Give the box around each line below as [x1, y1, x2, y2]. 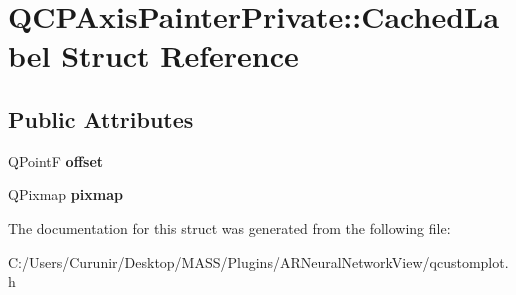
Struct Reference [61, 35, 299, 76]
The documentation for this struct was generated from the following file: [8, 217, 451, 238]
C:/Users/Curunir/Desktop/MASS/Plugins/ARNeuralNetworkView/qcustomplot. [8, 251, 509, 272]
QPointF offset [8, 150, 104, 171]
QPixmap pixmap [8, 184, 123, 205]
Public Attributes [8, 103, 194, 134]
